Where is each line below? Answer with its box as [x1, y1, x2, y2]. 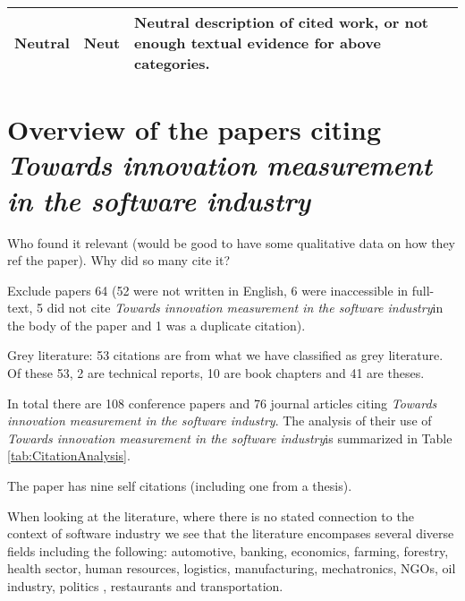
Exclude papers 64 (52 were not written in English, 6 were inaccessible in [7, 280, 409, 299]
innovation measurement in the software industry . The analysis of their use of [7, 411, 432, 430]
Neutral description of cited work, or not [134, 12, 429, 32]
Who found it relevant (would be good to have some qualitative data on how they [7, 233, 456, 252]
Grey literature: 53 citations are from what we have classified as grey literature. [7, 346, 444, 365]
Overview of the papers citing [7, 111, 382, 148]
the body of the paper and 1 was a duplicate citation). [7, 315, 306, 334]
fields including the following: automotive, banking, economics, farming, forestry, [7, 541, 449, 560]
